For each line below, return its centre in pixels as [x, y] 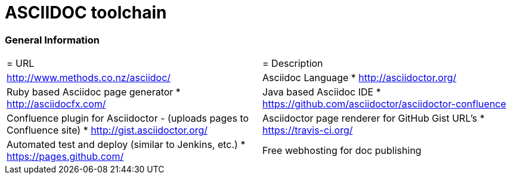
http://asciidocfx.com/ [56, 104]
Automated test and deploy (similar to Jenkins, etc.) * [126, 145]
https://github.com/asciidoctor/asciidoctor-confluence [384, 104]
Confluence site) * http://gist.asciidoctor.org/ [107, 130]
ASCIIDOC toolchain [86, 13]
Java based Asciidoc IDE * [322, 92]
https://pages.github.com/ [65, 157]
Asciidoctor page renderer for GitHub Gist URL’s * [374, 118]
